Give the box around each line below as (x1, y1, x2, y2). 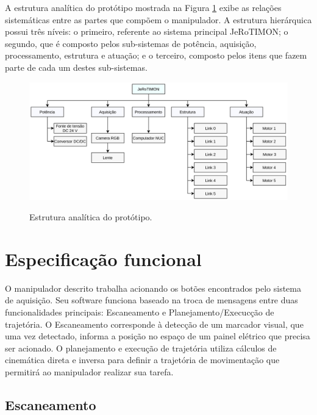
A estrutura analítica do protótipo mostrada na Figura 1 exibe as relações (5, 1, 282, 13)
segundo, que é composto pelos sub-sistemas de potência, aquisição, (5, 37, 257, 49)
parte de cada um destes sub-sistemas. (5, 60, 148, 73)
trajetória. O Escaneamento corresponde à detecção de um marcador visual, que (5, 317, 304, 330)
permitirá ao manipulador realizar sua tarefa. (5, 365, 174, 378)
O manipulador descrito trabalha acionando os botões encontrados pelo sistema (5, 281, 301, 294)
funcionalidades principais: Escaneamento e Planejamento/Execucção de (5, 306, 274, 319)
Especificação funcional (5, 246, 202, 271)
